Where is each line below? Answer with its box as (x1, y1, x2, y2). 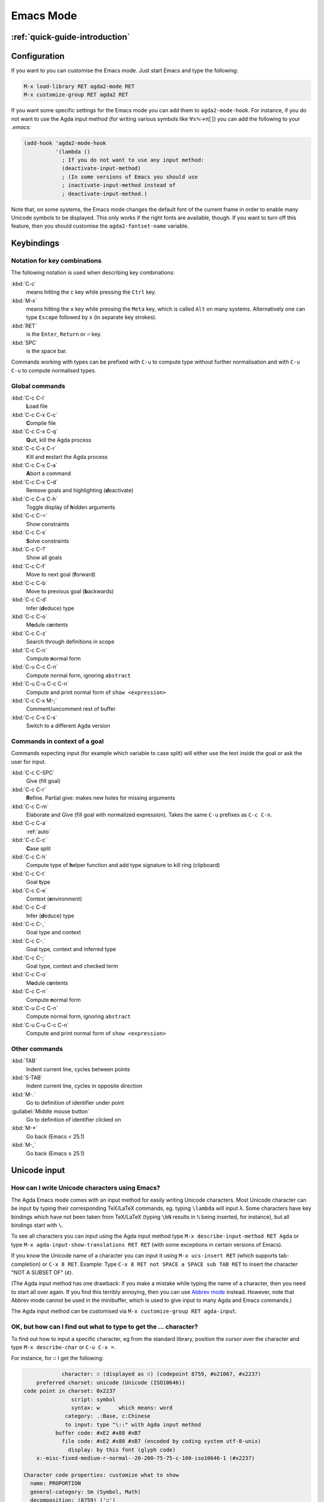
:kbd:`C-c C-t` (11, 870, 46, 877)
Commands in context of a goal (11, 737, 104, 745)
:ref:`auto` (26, 828, 51, 835)
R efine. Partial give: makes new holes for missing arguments (26, 794, 175, 801)
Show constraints (26, 520, 70, 528)
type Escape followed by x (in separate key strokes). (26, 314, 157, 321)
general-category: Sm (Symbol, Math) (30, 1488, 141, 1495)
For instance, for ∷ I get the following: (11, 1355, 104, 1362)
